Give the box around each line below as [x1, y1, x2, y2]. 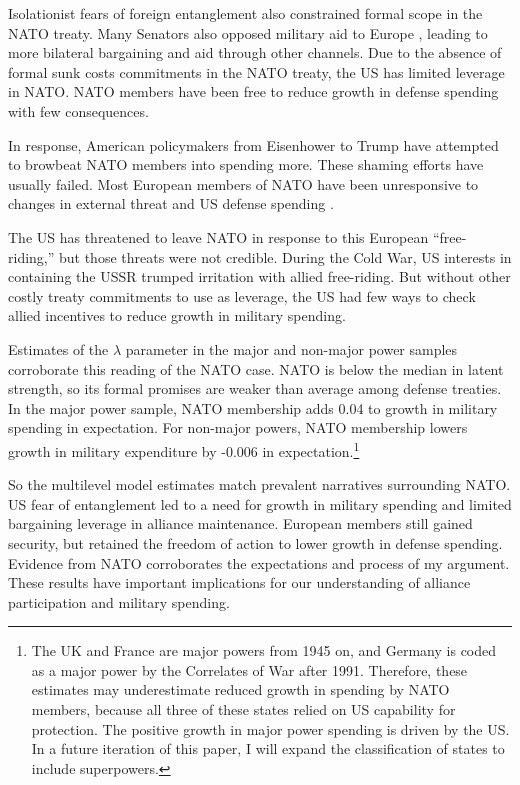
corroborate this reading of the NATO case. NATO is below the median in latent [8, 358, 504, 379]
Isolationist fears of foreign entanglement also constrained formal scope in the [8, 3, 483, 23]
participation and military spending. [8, 591, 230, 612]
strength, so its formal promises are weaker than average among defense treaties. [8, 378, 502, 399]
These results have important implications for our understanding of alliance [8, 572, 471, 593]
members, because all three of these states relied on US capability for [31, 699, 456, 720]
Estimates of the [8, 338, 109, 359]
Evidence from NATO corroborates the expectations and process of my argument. [8, 552, 510, 573]
